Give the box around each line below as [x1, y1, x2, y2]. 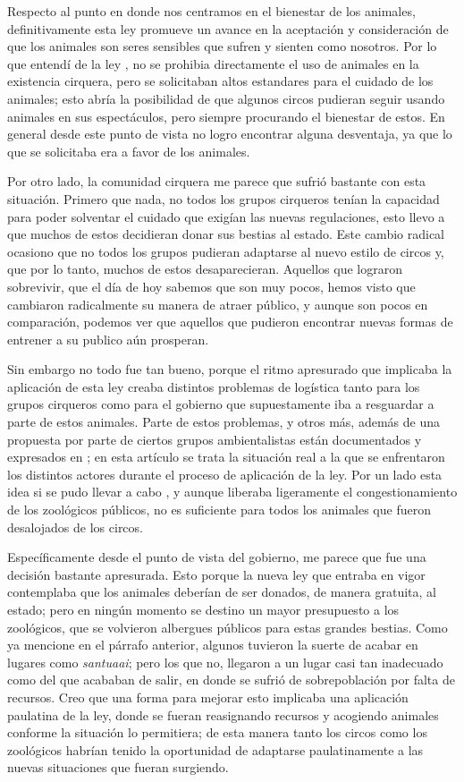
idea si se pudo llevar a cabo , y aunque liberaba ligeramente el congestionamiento [7, 482, 458, 501]
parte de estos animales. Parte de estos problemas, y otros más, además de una [7, 412, 440, 431]
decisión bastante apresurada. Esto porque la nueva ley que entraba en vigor [7, 565, 426, 583]
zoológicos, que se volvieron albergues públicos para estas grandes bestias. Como [7, 617, 448, 636]
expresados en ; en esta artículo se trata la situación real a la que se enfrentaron [7, 447, 445, 466]
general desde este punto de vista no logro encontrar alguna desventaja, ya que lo [7, 124, 452, 143]
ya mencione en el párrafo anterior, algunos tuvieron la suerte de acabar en [7, 635, 418, 654]
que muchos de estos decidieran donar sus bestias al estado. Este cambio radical [7, 225, 445, 243]
